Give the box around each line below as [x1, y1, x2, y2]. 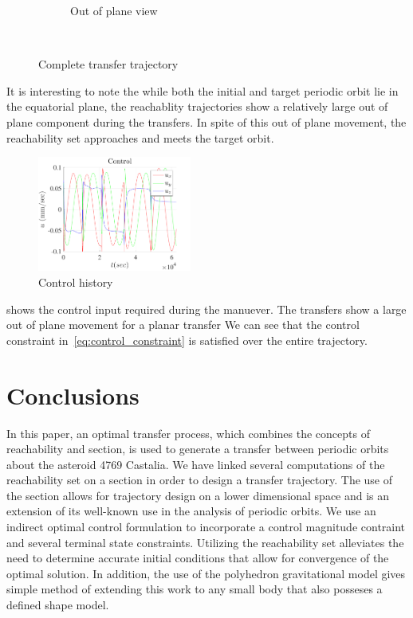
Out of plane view [70, 2, 158, 18]
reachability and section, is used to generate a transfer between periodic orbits [6, 440, 389, 457]
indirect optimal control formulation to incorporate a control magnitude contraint [6, 518, 406, 535]
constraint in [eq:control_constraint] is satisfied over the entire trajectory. [6, 331, 368, 348]
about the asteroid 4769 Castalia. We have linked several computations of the [6, 456, 385, 472]
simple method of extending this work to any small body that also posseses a [6, 581, 383, 597]
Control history [38, 274, 113, 290]
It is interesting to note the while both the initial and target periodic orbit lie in [6, 82, 399, 99]
